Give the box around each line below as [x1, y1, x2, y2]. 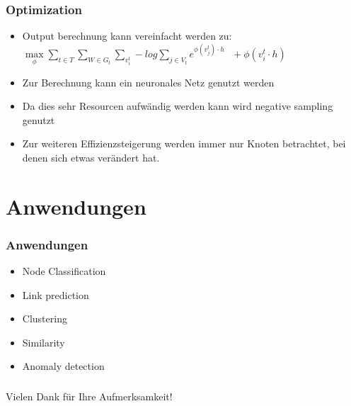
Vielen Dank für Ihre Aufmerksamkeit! [6, 388, 173, 403]
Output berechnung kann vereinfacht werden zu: [22, 28, 232, 43]
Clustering [22, 311, 67, 326]
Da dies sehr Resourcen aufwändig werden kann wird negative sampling [22, 98, 333, 113]
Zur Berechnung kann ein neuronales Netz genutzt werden [22, 74, 275, 89]
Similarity [22, 334, 65, 349]
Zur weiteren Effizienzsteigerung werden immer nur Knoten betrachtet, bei [22, 136, 346, 151]
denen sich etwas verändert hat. [22, 150, 160, 164]
